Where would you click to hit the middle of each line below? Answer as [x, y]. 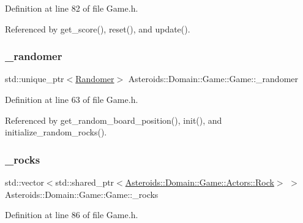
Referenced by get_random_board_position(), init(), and [114, 120]
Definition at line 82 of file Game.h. [72, 8]
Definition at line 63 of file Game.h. [72, 99]
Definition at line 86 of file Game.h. [72, 215]
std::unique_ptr [35, 79]
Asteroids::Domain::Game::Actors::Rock [200, 182]
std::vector [24, 182]
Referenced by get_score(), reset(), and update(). [98, 28]
